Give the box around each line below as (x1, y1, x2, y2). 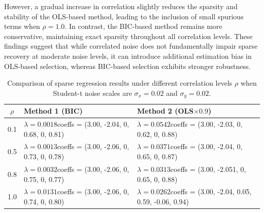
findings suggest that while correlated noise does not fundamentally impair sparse (4, 41, 258, 51)
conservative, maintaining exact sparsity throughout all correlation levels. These (4, 30, 253, 41)
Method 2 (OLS (137, 105, 194, 116)
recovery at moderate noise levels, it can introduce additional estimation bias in (4, 50, 252, 61)
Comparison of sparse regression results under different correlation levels (7, 78, 233, 88)
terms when (4, 21, 40, 31)
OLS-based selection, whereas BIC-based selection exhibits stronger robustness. (4, 60, 251, 71)
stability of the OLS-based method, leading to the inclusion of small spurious (4, 11, 244, 21)
